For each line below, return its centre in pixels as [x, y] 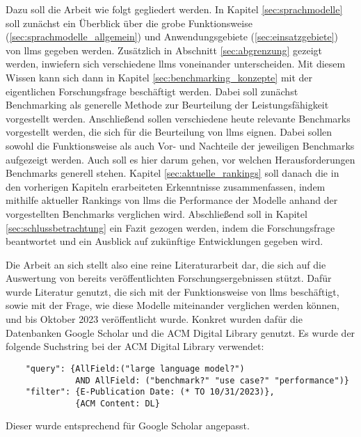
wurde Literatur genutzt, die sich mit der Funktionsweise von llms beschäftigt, [173, 291]
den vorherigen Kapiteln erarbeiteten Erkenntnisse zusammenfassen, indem [166, 186]
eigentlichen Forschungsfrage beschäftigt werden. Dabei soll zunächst [152, 91]
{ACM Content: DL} [118, 403]
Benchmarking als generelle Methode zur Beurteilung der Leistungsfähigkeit [167, 105]
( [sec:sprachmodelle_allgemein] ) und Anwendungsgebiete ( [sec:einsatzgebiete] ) [172, 37]
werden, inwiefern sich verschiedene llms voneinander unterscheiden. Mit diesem [176, 64]
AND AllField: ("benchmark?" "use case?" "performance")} [212, 380]
